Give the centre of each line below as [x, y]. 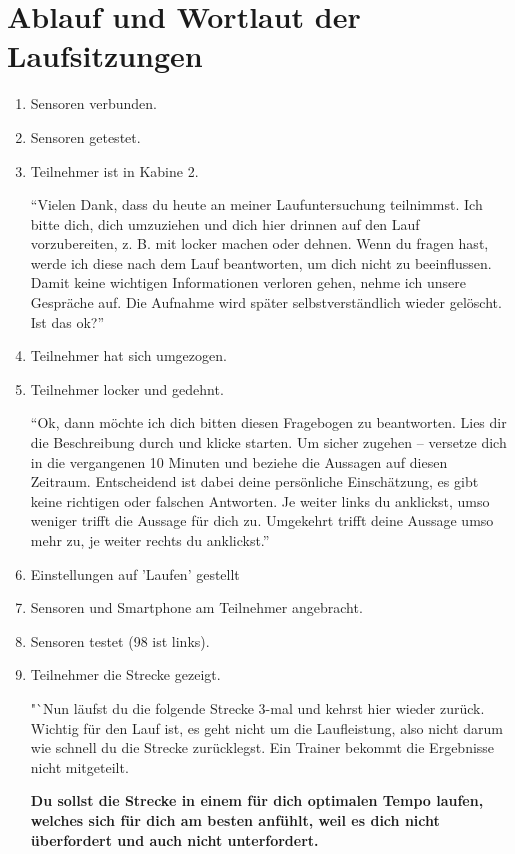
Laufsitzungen [105, 55]
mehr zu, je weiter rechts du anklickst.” [150, 540]
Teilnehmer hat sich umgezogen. [128, 355]
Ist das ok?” [67, 321]
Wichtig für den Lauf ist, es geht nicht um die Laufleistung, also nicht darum [266, 727]
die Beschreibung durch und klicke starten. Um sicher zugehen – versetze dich [268, 442]
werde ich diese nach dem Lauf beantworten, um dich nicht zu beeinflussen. [261, 262]
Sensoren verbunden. [93, 103]
